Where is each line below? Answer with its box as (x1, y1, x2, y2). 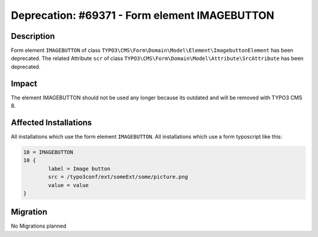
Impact (11, 78, 38, 88)
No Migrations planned (11, 222, 67, 229)
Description (11, 31, 55, 41)
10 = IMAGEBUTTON (23, 149, 74, 156)
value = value (48, 182, 89, 188)
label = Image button (48, 165, 111, 172)
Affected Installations (11, 118, 92, 128)
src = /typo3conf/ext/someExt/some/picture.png (48, 173, 188, 181)
